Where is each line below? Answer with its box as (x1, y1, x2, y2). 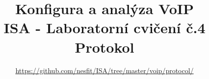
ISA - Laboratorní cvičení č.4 (3, 18, 206, 38)
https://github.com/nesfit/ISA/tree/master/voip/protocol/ (15, 65, 194, 75)
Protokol (75, 37, 134, 57)
